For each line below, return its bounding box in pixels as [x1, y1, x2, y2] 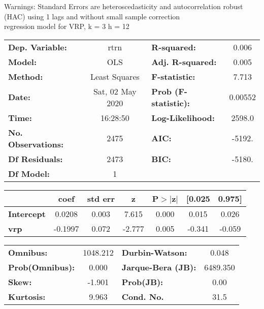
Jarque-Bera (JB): [121, 261, 196, 273]
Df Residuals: [8, 152, 63, 165]
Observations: [8, 138, 64, 150]
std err [87, 192, 115, 204]
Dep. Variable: [8, 41, 67, 53]
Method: [8, 70, 43, 82]
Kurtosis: [8, 290, 46, 302]
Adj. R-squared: [151, 55, 217, 68]
